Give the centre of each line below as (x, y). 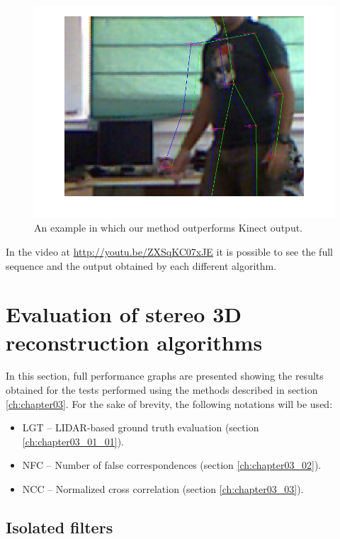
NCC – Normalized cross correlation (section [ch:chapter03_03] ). (163, 489)
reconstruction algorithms (134, 342)
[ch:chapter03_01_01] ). (73, 441)
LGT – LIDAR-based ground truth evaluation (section (141, 427)
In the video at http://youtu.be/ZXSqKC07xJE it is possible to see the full (169, 251)
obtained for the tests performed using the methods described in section (162, 390)
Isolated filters (59, 527)
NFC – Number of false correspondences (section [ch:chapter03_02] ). (172, 465)
